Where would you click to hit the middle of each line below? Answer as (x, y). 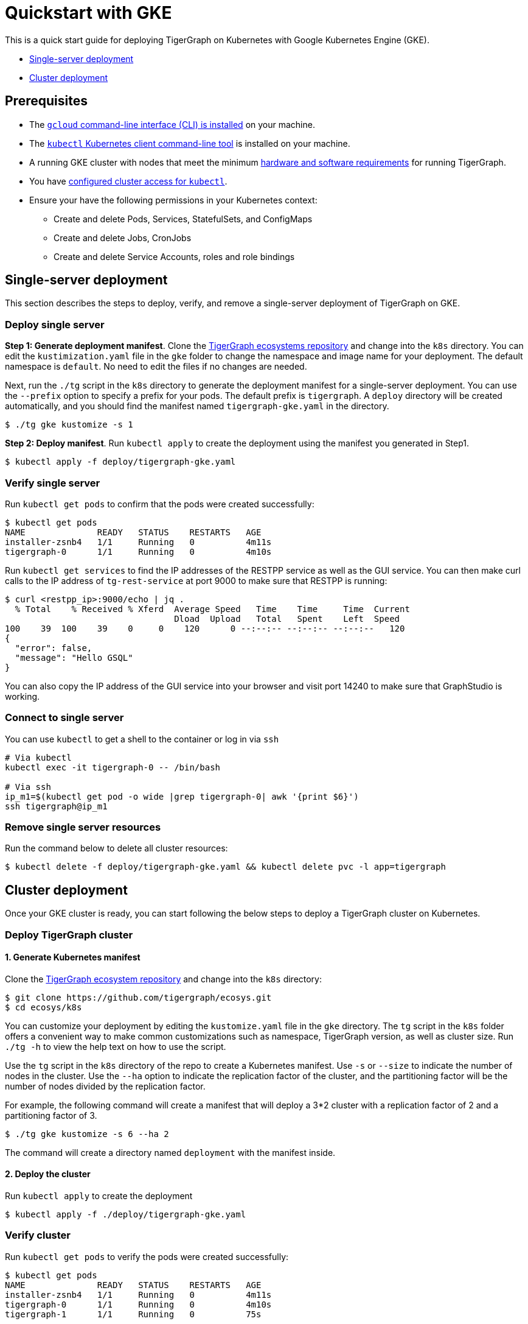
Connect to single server (64, 718)
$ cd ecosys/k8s (43, 1007)
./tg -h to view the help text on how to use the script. (116, 1046)
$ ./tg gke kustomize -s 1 (69, 425)
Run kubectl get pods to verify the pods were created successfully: (147, 1256)
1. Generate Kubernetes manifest (73, 957)
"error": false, (54, 648)
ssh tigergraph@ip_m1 (56, 806)
